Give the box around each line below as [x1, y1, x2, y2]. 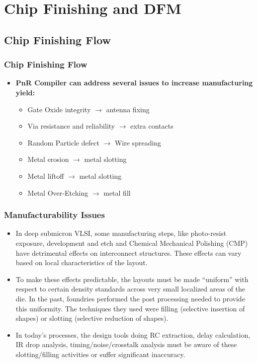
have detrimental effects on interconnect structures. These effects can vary [15, 247, 242, 258]
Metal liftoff [27, 170, 64, 181]
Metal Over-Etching [27, 187, 88, 198]
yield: [15, 87, 35, 97]
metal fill [103, 187, 131, 198]
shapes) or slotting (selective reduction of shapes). [15, 313, 169, 323]
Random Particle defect [27, 137, 99, 147]
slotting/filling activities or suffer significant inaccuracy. [15, 349, 185, 359]
